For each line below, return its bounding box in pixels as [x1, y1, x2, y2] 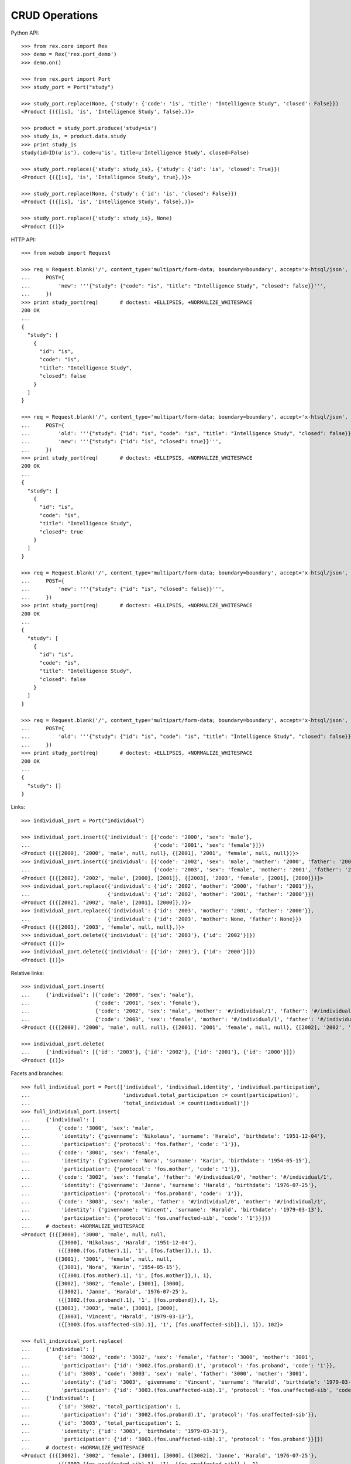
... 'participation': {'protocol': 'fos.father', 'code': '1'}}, [21, 1141, 240, 1148]
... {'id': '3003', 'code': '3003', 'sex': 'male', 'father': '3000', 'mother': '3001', [21, 1370, 308, 1377]
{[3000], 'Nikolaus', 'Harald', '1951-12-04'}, [58, 1239, 197, 1246]
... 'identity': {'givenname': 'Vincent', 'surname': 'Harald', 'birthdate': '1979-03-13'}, [21, 1206, 324, 1213]
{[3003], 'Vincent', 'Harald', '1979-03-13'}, [58, 1313, 194, 1320]
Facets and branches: [11, 1070, 64, 1077]
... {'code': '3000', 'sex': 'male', [21, 1124, 154, 1131]
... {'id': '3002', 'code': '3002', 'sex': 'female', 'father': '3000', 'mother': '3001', [21, 1354, 314, 1361]
